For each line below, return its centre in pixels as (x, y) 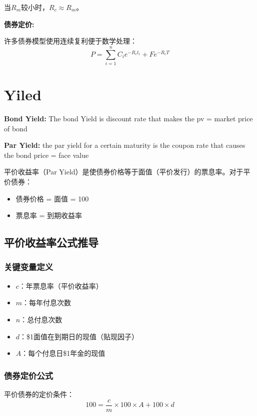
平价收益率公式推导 (51, 242)
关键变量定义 (29, 267)
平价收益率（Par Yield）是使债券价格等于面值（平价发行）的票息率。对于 (124, 172)
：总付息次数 (41, 319)
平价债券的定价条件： (39, 394)
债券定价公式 (29, 375)
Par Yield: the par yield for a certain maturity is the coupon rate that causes (125, 145)
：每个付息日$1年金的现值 (63, 353)
